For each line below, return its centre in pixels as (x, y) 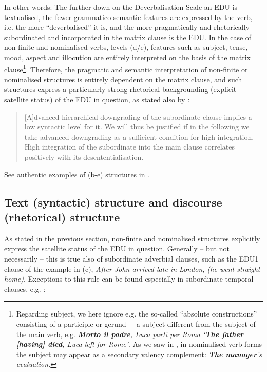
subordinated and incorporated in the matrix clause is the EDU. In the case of (128, 37)
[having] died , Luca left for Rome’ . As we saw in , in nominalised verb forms (139, 344)
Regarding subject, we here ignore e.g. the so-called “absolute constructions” (137, 314)
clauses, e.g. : (25, 289)
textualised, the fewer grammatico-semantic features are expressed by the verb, (128, 17)
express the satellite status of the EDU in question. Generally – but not (117, 248)
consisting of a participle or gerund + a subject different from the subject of (136, 323)
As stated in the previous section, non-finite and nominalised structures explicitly (132, 238)
